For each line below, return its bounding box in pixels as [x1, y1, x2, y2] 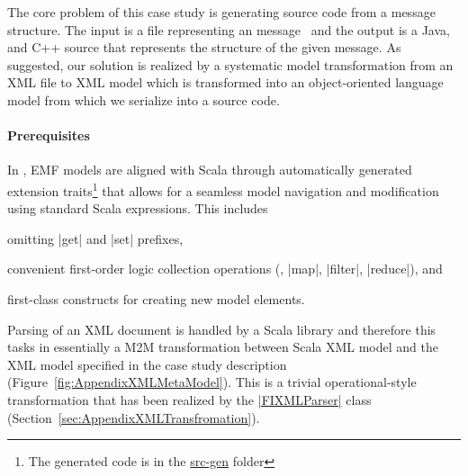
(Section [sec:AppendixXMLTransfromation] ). [7, 408, 260, 427]
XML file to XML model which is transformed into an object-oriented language [7, 73, 444, 92]
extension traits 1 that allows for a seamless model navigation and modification [7, 178, 439, 200]
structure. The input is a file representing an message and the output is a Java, [7, 20, 450, 39]
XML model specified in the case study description [7, 355, 287, 373]
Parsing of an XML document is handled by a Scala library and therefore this [7, 319, 436, 338]
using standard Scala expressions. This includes [7, 199, 268, 218]
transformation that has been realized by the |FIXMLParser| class [7, 390, 372, 409]
